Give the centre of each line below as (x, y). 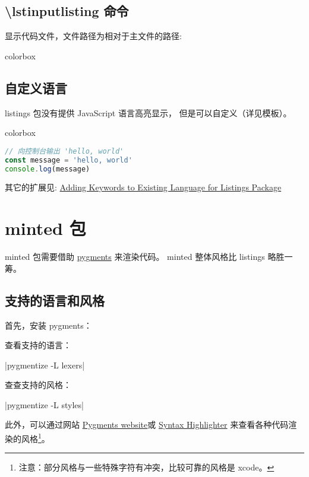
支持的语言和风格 (55, 300)
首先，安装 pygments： (48, 325)
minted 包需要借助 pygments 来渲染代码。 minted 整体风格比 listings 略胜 (145, 257)
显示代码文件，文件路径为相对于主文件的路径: (93, 36)
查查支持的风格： (38, 385)
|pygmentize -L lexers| (45, 365)
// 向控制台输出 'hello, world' (64, 151)
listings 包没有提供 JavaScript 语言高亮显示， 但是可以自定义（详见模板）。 (148, 112)
